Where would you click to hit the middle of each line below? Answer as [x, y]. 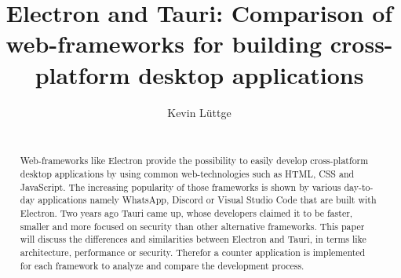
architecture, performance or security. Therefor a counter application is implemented [193, 252]
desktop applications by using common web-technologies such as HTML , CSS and [187, 174]
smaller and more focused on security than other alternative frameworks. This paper [192, 226]
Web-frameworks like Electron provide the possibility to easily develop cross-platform [194, 161]
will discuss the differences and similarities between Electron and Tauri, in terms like [193, 239]
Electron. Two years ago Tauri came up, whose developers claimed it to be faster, [186, 213]
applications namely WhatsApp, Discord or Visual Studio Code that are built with [207, 200]
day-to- [359, 187]
